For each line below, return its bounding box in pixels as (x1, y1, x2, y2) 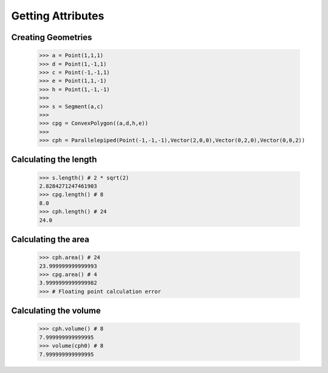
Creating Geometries (11, 32, 92, 42)
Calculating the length (11, 155, 97, 165)
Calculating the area (11, 234, 89, 245)
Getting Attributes (11, 9, 104, 22)
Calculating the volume (11, 306, 101, 316)
